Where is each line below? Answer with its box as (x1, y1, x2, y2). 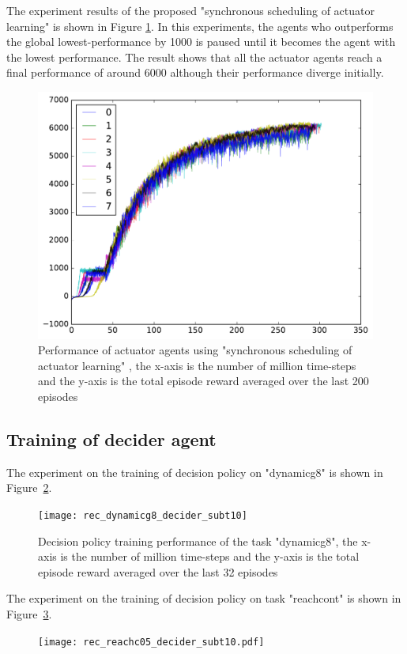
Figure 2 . (6, 479, 52, 496)
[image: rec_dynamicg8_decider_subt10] (38, 509, 247, 521)
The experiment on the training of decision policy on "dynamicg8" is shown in (6, 463, 383, 480)
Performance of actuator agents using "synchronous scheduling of (38, 342, 352, 358)
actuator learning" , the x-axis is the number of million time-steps (38, 357, 356, 373)
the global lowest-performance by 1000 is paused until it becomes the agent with (6, 33, 396, 50)
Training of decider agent (6, 426, 217, 451)
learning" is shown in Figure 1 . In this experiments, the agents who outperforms (6, 17, 394, 34)
